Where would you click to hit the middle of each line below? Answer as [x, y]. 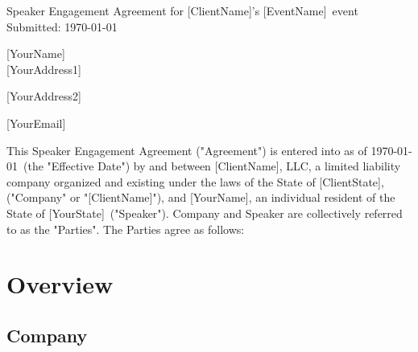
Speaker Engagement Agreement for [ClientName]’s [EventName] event [182, 10]
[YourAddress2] [44, 96]
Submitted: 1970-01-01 [62, 26]
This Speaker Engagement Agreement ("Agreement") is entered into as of [187, 150]
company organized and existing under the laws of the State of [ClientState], [195, 181]
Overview [60, 284]
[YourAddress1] [44, 69]
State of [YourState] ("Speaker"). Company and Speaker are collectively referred [205, 213]
